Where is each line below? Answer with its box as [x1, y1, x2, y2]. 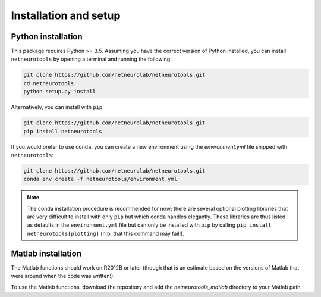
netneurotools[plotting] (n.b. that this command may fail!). [27, 230, 184, 237]
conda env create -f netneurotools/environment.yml [23, 176, 178, 183]
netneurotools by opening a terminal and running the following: [11, 55, 172, 62]
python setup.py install [23, 88, 96, 95]
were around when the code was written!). [11, 273, 115, 280]
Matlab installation [11, 248, 82, 258]
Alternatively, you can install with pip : [11, 104, 104, 111]
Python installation [11, 32, 83, 42]
